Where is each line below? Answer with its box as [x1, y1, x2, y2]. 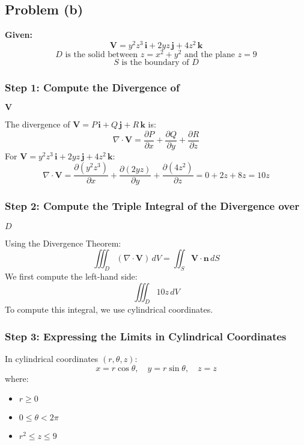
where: [5, 372, 29, 384]
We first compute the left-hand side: [5, 270, 138, 283]
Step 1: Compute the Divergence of [5, 79, 180, 94]
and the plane [184, 50, 235, 59]
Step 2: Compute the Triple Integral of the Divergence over [5, 198, 300, 213]
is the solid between [65, 50, 138, 59]
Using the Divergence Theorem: [5, 236, 121, 249]
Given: [5, 28, 32, 41]
